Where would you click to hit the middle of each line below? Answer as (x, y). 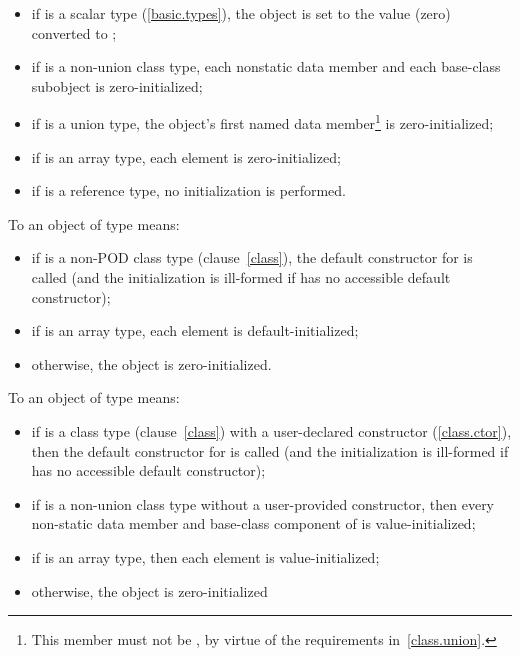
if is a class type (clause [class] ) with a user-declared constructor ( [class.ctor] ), (271, 430)
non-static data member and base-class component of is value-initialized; (253, 523)
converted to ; (74, 32)
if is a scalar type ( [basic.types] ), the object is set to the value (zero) (241, 13)
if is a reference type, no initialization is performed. (188, 190)
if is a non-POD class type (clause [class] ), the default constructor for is (252, 257)
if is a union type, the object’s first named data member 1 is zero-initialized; (262, 122)
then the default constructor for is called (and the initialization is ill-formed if (270, 450)
